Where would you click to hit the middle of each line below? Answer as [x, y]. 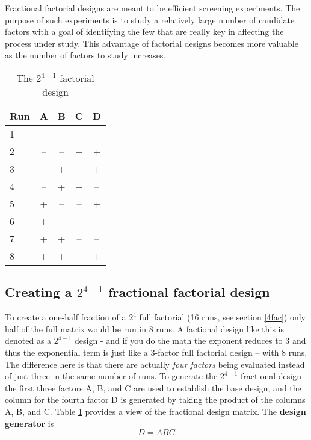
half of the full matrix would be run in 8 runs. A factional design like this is [145, 328]
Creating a [38, 292]
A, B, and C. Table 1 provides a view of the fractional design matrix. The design [155, 411]
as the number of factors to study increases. [85, 55]
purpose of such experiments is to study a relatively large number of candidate [150, 20]
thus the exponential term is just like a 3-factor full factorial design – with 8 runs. [156, 352]
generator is [29, 423]
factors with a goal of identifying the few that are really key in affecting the [144, 32]
